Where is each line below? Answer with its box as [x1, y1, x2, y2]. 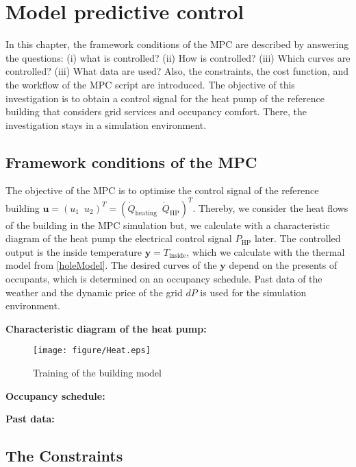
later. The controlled [254, 231, 341, 246]
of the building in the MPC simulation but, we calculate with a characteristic [5, 217, 330, 232]
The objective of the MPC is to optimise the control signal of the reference [5, 183, 319, 197]
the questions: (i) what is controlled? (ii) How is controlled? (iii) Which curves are [5, 50, 351, 64]
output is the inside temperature [5, 244, 142, 259]
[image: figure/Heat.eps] [33, 346, 151, 356]
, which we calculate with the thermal [186, 244, 345, 259]
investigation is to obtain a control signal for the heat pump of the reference [5, 91, 325, 105]
